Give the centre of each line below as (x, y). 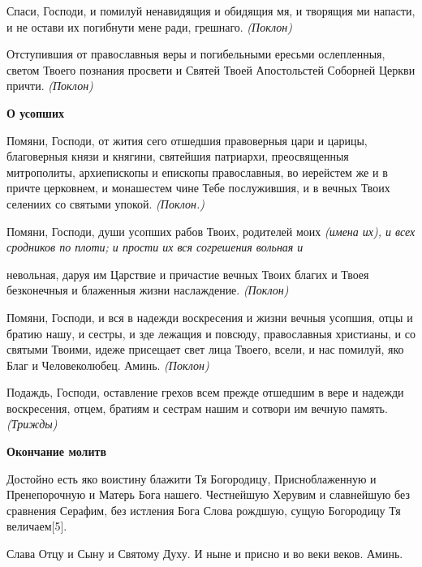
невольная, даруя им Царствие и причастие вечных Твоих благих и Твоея (188, 274)
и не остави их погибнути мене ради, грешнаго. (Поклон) (149, 26)
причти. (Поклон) (50, 86)
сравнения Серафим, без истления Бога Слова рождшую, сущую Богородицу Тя (204, 510)
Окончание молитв (56, 451)
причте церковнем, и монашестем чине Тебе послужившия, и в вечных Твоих (198, 188)
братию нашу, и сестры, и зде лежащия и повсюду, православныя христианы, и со (211, 333)
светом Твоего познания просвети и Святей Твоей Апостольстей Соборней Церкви (211, 69)
